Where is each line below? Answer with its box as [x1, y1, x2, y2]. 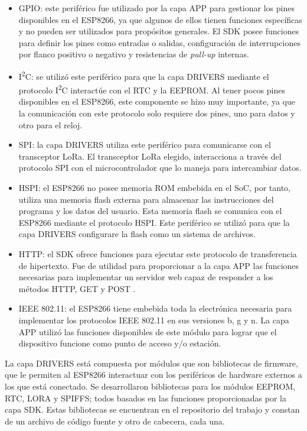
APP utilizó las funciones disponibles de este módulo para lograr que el [18, 325, 277, 338]
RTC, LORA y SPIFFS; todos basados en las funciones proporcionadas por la [5, 391, 287, 404]
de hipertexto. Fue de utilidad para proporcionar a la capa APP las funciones [18, 259, 299, 271]
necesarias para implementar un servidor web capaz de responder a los [18, 271, 273, 283]
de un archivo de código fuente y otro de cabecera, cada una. [5, 414, 225, 427]
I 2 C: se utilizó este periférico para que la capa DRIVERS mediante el [18, 68, 269, 82]
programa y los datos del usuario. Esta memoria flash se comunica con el [18, 205, 282, 217]
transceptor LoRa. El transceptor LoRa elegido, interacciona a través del [18, 150, 282, 162]
